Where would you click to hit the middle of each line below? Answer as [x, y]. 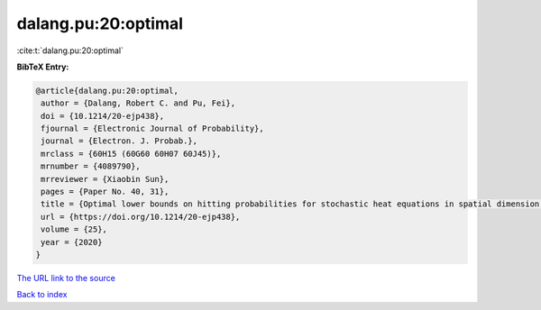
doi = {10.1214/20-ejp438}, [103, 116]
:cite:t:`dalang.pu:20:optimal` [70, 50]
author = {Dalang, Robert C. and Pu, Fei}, [138, 103]
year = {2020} [72, 242]
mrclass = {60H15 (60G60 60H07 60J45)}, [131, 154]
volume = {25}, [74, 229]
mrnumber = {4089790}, [91, 166]
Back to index [42, 295]
